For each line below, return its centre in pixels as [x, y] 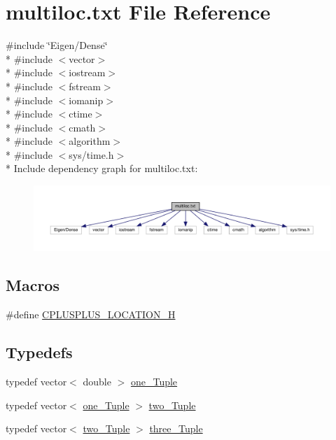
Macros [33, 285]
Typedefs [39, 352]
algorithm [90, 141]
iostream [87, 72]
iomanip [86, 100]
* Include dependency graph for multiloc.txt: [102, 168]
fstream [85, 86]
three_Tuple [176, 428]
